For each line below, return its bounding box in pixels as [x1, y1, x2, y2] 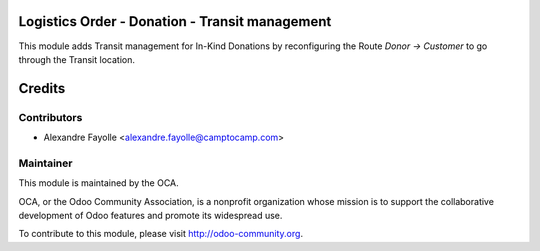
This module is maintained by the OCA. [18, 177, 179, 189]
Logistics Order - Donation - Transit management [18, 13, 332, 30]
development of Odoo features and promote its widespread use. [18, 209, 283, 221]
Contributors [18, 110, 83, 124]
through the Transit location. [18, 53, 135, 65]
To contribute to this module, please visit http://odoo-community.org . [18, 228, 304, 240]
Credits [18, 80, 66, 97]
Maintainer [18, 156, 73, 170]
